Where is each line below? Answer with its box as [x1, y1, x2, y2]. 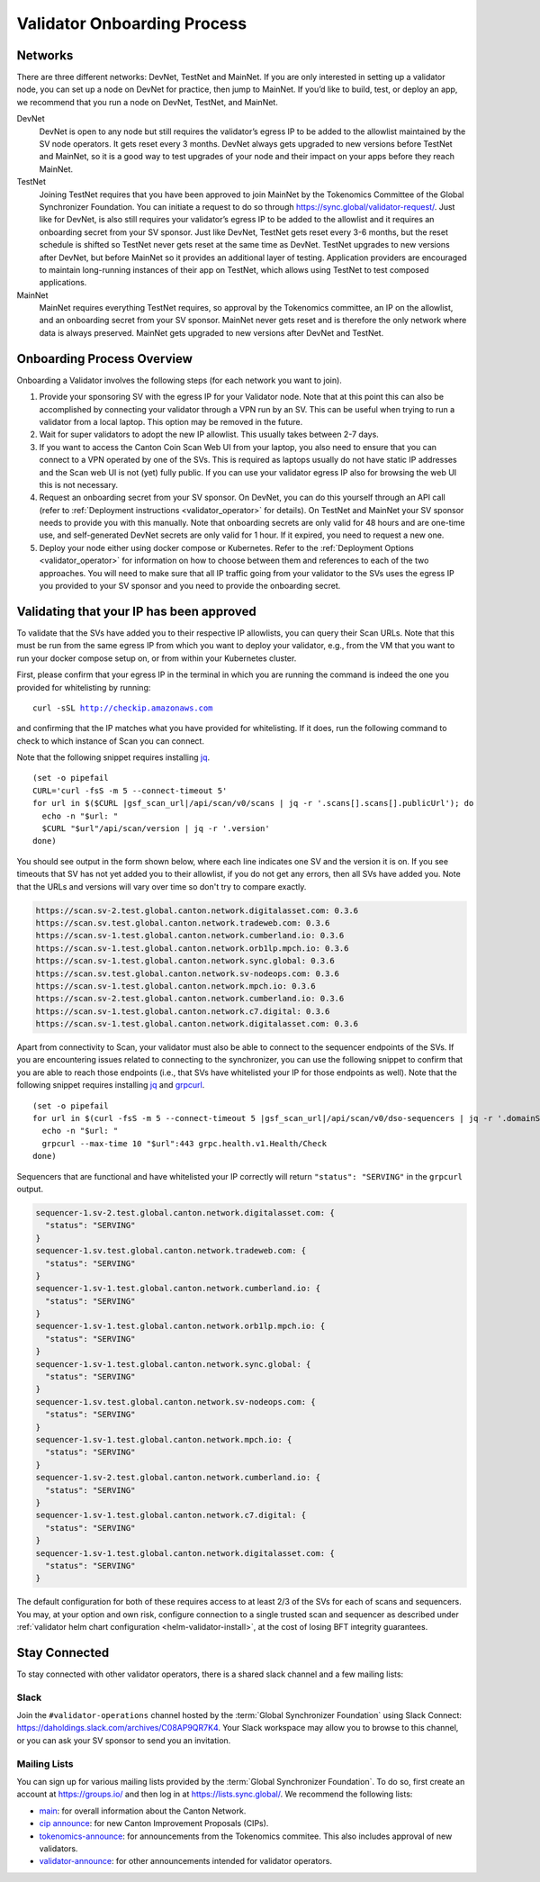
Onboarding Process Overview [16, 351, 193, 366]
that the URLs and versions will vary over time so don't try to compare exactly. [16, 881, 307, 891]
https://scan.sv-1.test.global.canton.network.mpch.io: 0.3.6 [35, 981, 316, 991]
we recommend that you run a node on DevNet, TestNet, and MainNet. [16, 96, 278, 107]
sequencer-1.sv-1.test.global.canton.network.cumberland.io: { [35, 1283, 321, 1294]
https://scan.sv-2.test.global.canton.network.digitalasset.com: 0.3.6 [35, 905, 359, 916]
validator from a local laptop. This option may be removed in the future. [39, 416, 303, 427]
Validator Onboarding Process [16, 14, 247, 33]
